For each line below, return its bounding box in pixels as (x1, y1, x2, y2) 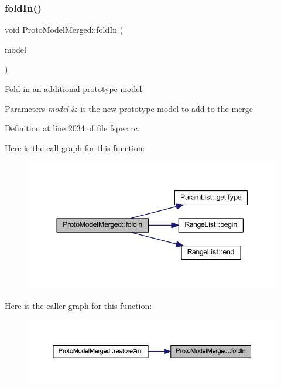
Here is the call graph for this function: (5, 141, 145, 154)
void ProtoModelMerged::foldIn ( (5, 23, 124, 36)
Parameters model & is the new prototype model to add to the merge (5, 102, 253, 114)
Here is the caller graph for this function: (5, 299, 152, 311)
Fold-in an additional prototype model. (5, 83, 145, 94)
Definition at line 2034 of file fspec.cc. (5, 122, 140, 134)
